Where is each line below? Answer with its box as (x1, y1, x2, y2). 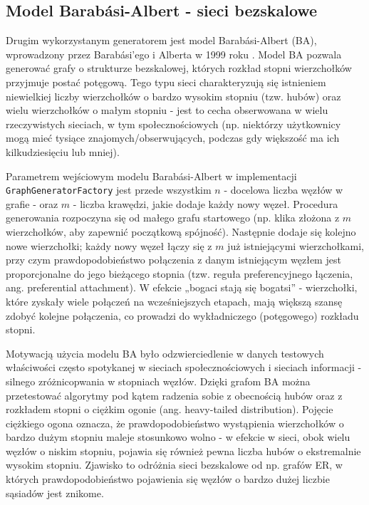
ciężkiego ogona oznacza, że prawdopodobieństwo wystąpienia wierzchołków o (6, 415, 344, 430)
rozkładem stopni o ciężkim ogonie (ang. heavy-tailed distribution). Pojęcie (6, 402, 333, 417)
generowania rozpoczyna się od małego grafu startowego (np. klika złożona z (6, 210, 340, 225)
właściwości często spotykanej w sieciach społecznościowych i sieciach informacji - (6, 360, 362, 375)
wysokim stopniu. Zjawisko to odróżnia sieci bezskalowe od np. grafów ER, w (6, 457, 343, 472)
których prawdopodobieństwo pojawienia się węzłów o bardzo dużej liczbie (6, 472, 330, 486)
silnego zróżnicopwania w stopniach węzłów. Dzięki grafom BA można (6, 373, 311, 388)
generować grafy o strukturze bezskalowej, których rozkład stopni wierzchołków (6, 61, 352, 76)
